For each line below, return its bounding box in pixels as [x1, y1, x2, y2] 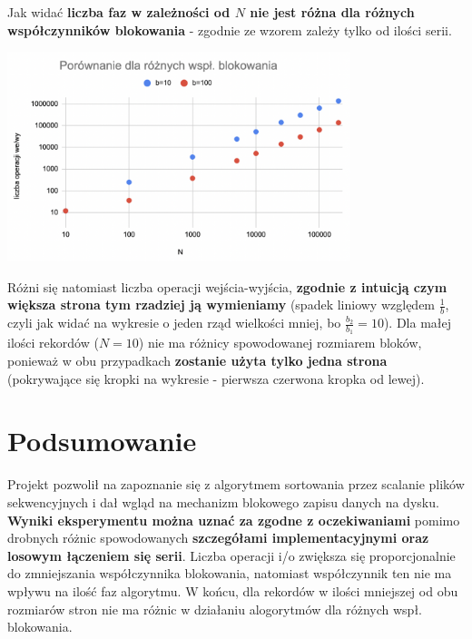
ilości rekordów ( [7, 333, 99, 352]
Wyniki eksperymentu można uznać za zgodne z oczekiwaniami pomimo [7, 510, 460, 529]
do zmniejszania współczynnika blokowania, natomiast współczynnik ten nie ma [7, 564, 452, 583]
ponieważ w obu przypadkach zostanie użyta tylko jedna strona [7, 351, 388, 370]
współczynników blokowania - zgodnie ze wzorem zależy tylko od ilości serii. [7, 20, 452, 39]
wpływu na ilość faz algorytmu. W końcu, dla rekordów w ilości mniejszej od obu [7, 581, 458, 600]
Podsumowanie [7, 422, 197, 459]
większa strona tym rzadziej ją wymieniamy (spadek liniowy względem [7, 295, 436, 314]
